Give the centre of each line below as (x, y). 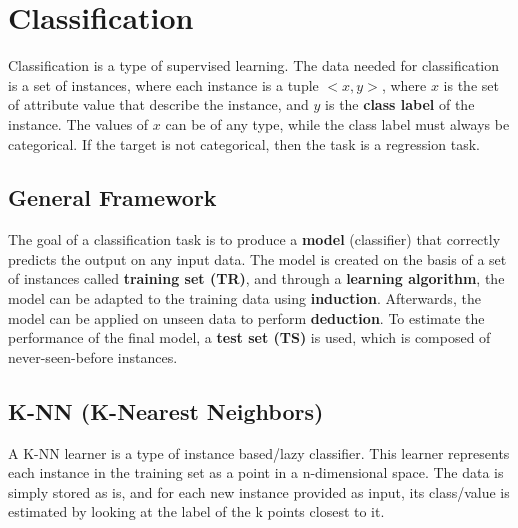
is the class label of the (400, 104)
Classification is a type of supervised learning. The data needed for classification (254, 65)
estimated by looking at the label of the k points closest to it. (196, 511)
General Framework (112, 197)
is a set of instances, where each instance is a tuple (163, 84)
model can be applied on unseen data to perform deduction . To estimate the (246, 317)
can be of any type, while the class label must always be (337, 123)
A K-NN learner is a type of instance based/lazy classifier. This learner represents (259, 452)
